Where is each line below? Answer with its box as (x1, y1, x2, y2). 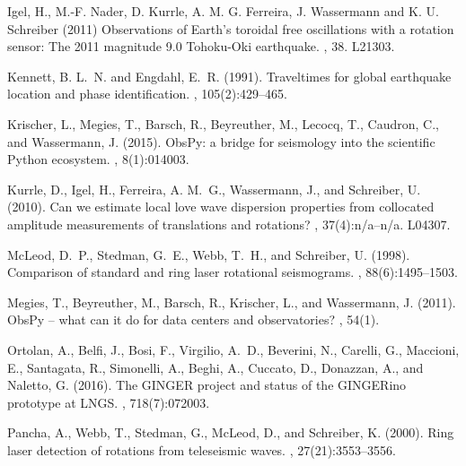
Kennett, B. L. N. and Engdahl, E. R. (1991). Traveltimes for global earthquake (7, 66, 452, 85)
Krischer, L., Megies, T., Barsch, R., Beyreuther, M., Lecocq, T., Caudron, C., (7, 114, 439, 133)
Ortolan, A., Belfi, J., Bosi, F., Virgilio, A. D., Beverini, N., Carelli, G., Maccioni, (7, 340, 460, 358)
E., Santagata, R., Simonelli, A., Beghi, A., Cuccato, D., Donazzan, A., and (7, 358, 424, 376)
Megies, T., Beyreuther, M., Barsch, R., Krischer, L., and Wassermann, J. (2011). (7, 292, 456, 311)
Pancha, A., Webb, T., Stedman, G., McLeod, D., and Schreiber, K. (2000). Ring (7, 423, 454, 442)
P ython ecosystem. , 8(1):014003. (7, 150, 189, 168)
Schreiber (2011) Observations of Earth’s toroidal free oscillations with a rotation (7, 19, 454, 38)
